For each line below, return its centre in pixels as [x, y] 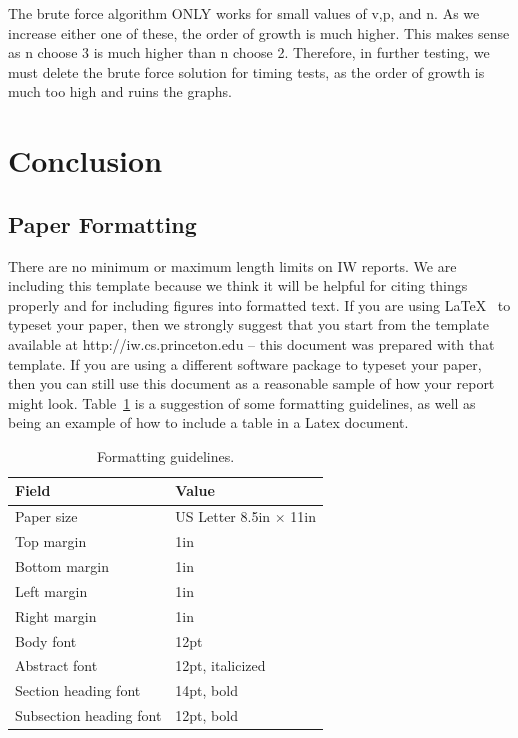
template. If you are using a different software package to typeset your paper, [245, 363]
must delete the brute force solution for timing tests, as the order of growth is [246, 71]
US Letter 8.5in [223, 516]
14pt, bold [206, 690]
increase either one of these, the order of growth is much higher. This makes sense [259, 32]
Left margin [51, 590]
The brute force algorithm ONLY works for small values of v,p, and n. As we [244, 13]
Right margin [56, 615]
